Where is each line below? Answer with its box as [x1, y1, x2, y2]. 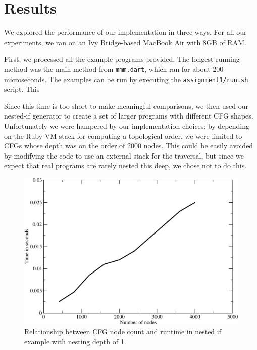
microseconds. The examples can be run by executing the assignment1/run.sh [4, 73, 248, 84]
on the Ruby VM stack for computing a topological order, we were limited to [4, 130, 242, 141]
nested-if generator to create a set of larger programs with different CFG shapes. [4, 110, 253, 121]
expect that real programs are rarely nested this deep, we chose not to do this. [4, 160, 247, 171]
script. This [4, 84, 40, 94]
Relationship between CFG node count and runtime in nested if [24, 326, 221, 337]
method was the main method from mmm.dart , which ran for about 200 [4, 63, 224, 74]
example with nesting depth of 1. [24, 336, 126, 346]
